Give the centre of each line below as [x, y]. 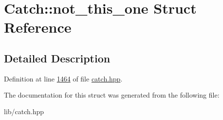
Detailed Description [57, 58]
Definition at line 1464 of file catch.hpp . [63, 78]
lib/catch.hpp [24, 111]
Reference [38, 27]
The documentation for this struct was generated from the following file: [112, 95]
